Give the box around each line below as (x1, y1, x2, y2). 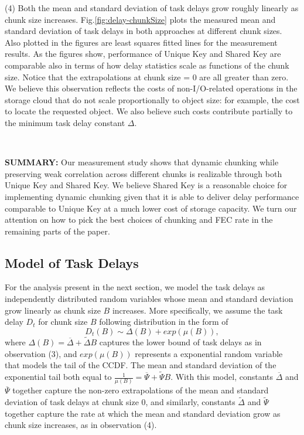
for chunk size (38, 315, 88, 328)
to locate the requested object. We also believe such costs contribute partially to (5, 105, 293, 117)
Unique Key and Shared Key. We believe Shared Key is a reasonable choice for (5, 179, 288, 191)
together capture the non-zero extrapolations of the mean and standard (12, 384, 269, 396)
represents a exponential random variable (135, 347, 283, 359)
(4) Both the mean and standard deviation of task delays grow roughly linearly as (5, 2, 299, 13)
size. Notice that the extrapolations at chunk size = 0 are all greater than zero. (5, 70, 289, 83)
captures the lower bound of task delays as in (99, 336, 262, 348)
